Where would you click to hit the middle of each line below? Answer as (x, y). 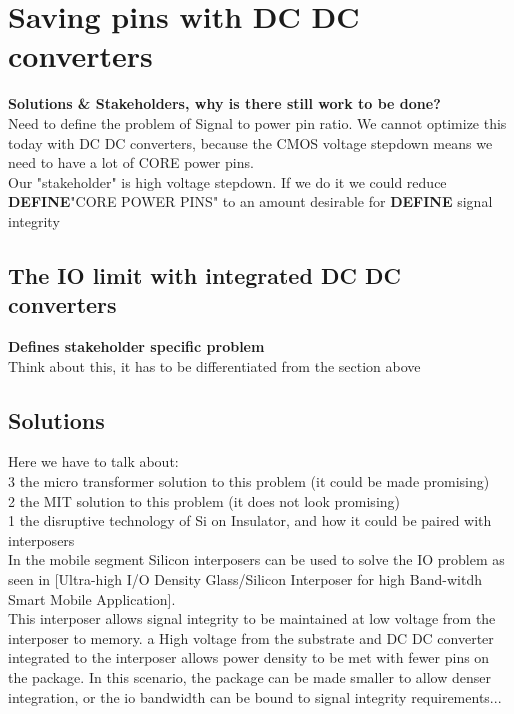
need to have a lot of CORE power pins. (131, 162)
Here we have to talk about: (93, 461)
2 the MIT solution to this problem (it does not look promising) (204, 500)
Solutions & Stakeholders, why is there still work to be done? (224, 103)
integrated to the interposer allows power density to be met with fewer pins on (249, 657)
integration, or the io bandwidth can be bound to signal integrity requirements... (255, 696)
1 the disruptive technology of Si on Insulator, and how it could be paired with (250, 520)
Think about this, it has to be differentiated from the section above (214, 365)
